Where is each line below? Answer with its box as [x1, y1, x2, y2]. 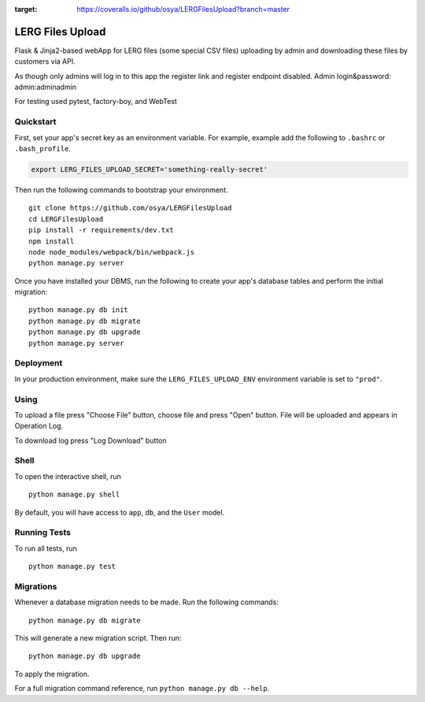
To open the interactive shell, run [14, 471, 122, 481]
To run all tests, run [14, 544, 78, 553]
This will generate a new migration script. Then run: [14, 633, 182, 643]
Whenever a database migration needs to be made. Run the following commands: [14, 597, 279, 607]
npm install [28, 236, 75, 246]
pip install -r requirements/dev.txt [28, 225, 175, 235]
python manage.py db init [28, 306, 129, 314]
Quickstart [14, 117, 57, 128]
